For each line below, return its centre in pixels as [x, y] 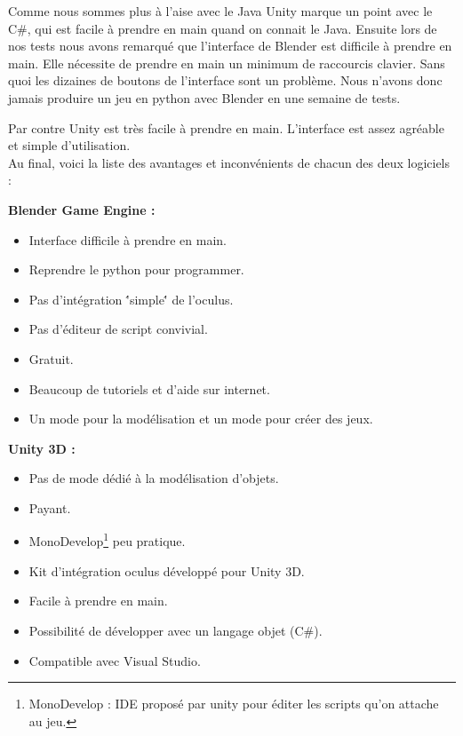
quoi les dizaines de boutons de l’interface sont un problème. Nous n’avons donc [225, 80]
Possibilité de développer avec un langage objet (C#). [176, 630]
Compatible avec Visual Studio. [115, 660]
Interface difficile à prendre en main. [128, 239]
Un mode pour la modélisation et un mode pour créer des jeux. [201, 419]
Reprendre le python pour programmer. [136, 269]
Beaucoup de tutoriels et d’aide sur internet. [149, 388]
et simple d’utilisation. [69, 145]
